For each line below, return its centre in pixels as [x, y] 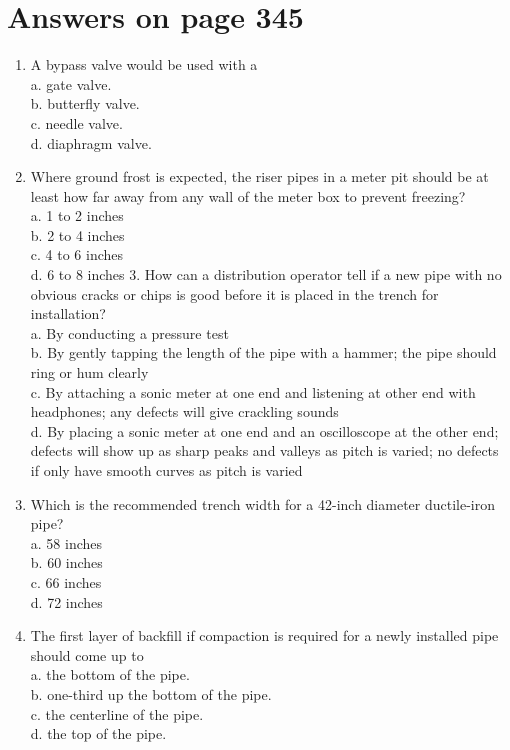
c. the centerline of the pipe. [117, 713]
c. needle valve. [76, 122]
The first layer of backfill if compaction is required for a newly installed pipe [264, 635]
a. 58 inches [66, 542]
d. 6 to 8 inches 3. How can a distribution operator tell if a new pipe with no [266, 274]
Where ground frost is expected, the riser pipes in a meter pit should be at [259, 176]
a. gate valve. [71, 83]
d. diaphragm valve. [91, 142]
